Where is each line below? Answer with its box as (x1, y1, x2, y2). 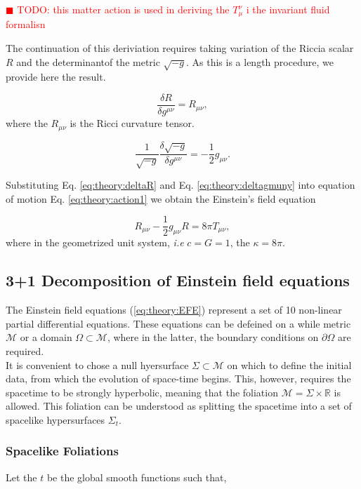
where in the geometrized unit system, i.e (6, 235, 184, 250)
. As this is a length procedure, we (185, 54, 334, 69)
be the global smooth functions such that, (46, 469, 227, 484)
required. (6, 343, 44, 358)
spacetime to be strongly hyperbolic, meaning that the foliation (6, 384, 278, 399)
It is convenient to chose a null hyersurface (6, 357, 189, 372)
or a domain (20, 330, 72, 344)
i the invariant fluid (246, 2, 330, 16)
